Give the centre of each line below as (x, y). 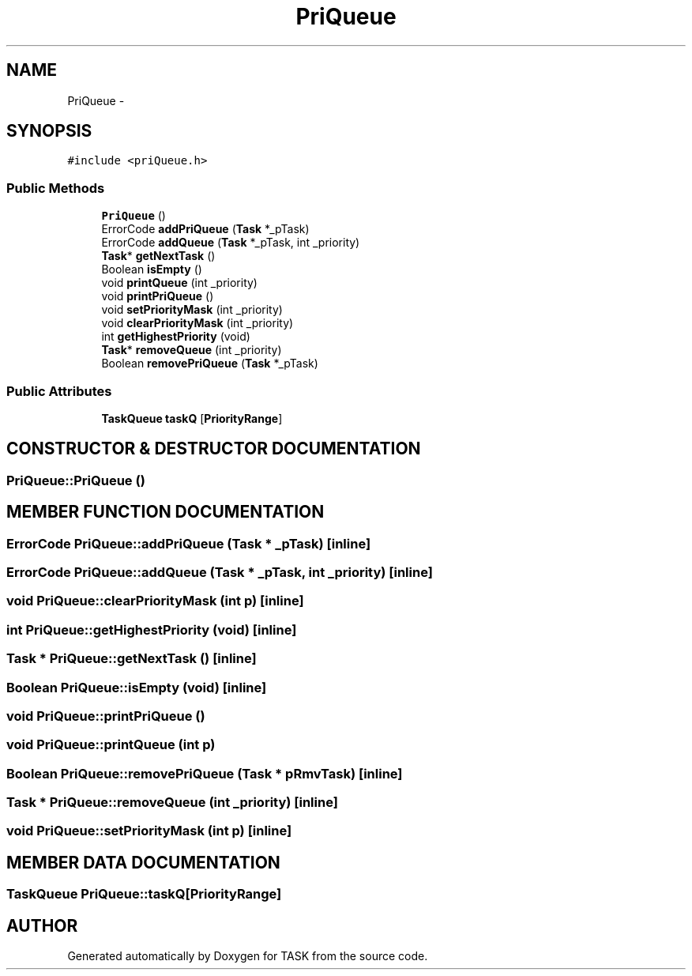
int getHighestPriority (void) (176, 337)
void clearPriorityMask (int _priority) (197, 323)
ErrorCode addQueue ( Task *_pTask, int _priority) (231, 243)
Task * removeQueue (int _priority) (192, 350)
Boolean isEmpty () (152, 269)
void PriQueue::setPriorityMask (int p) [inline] (149, 831)
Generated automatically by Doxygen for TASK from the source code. (248, 956)
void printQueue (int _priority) (179, 283)
